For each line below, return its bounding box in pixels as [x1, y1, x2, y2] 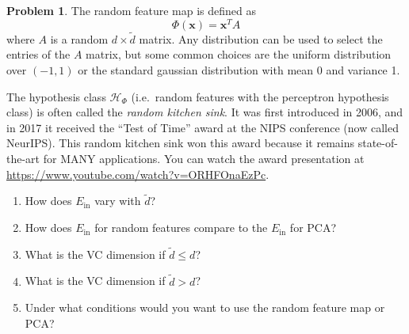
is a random [50, 30, 109, 47]
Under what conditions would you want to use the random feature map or [25, 299, 385, 316]
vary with [94, 192, 141, 209]
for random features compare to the [94, 219, 268, 236]
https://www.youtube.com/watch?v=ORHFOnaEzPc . [6, 165, 269, 182]
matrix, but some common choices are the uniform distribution [86, 46, 392, 63]
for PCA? [289, 219, 337, 236]
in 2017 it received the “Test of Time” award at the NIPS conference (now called [6, 119, 399, 135]
